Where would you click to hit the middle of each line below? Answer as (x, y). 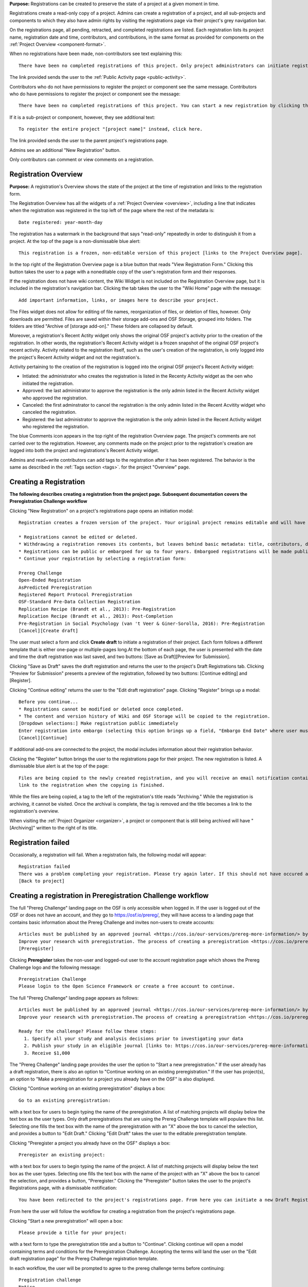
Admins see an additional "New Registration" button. (65, 150)
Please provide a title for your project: (73, 1233)
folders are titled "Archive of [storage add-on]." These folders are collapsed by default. (101, 326)
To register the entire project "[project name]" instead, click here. (111, 129)
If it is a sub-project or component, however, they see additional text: (82, 117)
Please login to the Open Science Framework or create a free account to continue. (127, 986)
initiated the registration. (48, 383)
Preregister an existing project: (62, 1155)
